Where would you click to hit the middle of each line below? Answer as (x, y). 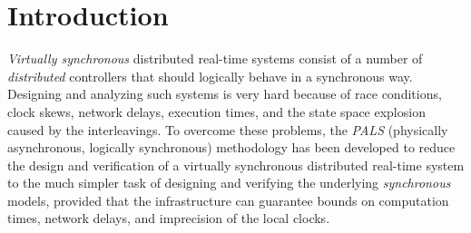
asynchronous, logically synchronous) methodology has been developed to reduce (231, 147)
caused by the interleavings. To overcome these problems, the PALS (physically (228, 129)
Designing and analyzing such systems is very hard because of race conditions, (225, 94)
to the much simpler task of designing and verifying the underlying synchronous (229, 183)
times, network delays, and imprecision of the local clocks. (169, 218)
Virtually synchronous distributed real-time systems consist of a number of (215, 58)
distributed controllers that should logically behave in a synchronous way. (210, 76)
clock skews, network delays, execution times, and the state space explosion (216, 111)
